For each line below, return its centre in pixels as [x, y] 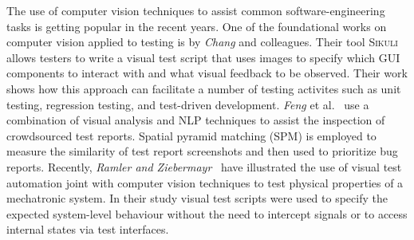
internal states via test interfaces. [88, 229]
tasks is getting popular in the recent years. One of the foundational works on [197, 26]
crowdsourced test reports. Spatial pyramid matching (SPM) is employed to [191, 135]
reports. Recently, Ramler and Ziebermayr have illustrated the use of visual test [204, 166]
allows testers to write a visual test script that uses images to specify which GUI [203, 57]
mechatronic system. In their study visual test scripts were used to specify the [197, 198]
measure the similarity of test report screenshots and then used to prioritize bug [202, 151]
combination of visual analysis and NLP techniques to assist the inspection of [196, 120]
